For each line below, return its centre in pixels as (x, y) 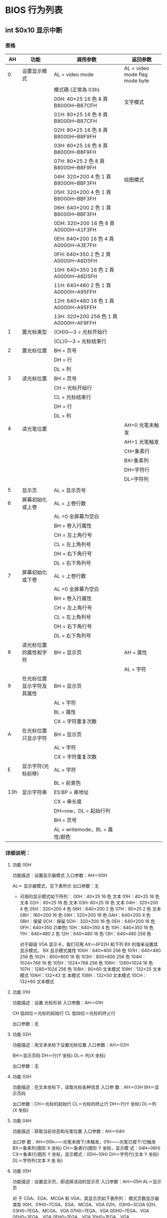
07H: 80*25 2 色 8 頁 (79, 161)
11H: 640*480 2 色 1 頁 (83, 285)
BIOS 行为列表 (34, 10)
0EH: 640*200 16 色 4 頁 (84, 239)
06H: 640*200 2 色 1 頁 (83, 208)
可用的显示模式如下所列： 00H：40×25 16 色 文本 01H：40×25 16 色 (90, 896)
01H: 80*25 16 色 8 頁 (81, 114)
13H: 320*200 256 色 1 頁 (86, 316)
